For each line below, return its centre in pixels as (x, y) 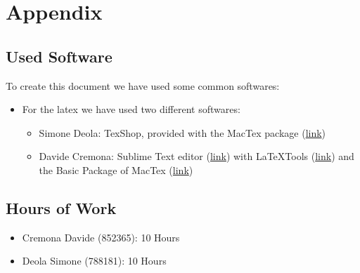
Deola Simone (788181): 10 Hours (94, 261)
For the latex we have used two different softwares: (131, 109)
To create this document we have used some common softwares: (143, 85)
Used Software (59, 56)
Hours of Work (61, 207)
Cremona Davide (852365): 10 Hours (101, 237)
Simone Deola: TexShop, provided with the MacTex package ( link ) (182, 132)
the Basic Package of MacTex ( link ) (116, 169)
